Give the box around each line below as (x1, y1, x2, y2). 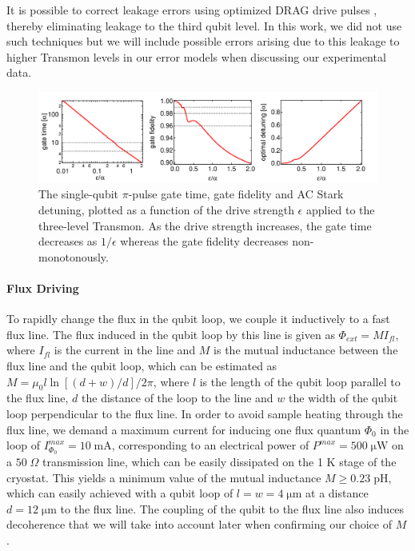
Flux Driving (6, 279, 79, 296)
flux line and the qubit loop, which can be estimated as (6, 357, 277, 373)
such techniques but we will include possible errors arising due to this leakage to (6, 33, 400, 50)
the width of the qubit (289, 389, 398, 406)
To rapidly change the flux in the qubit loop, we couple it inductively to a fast (6, 310, 390, 327)
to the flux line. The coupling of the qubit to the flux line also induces (60, 500, 405, 517)
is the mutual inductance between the (213, 341, 398, 358)
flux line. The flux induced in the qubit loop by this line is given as (6, 325, 335, 342)
